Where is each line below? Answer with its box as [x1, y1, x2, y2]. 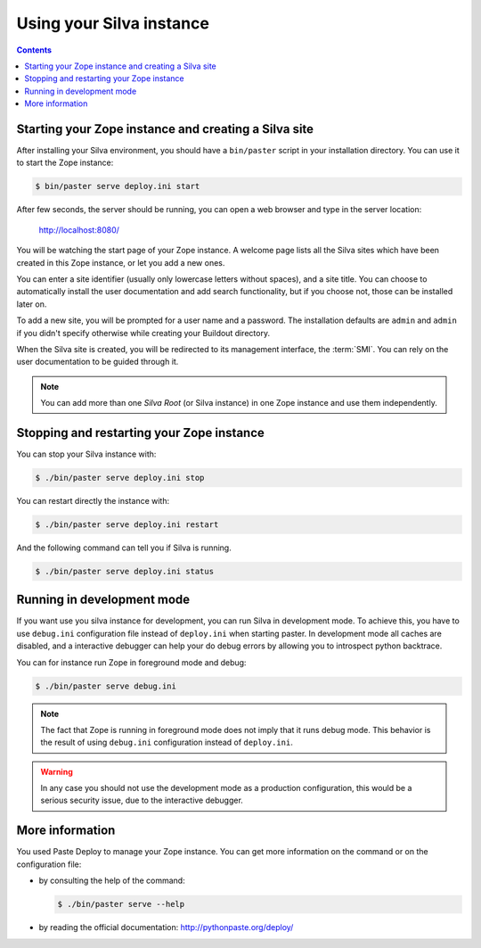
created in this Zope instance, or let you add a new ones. [16, 257, 225, 268]
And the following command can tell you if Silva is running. [16, 542, 232, 553]
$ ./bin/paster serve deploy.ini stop [35, 473, 205, 482]
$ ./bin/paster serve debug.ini [35, 680, 177, 691]
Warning [40, 766, 73, 777]
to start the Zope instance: [16, 157, 114, 169]
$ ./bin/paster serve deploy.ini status [35, 566, 214, 576]
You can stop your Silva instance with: [16, 449, 157, 459]
